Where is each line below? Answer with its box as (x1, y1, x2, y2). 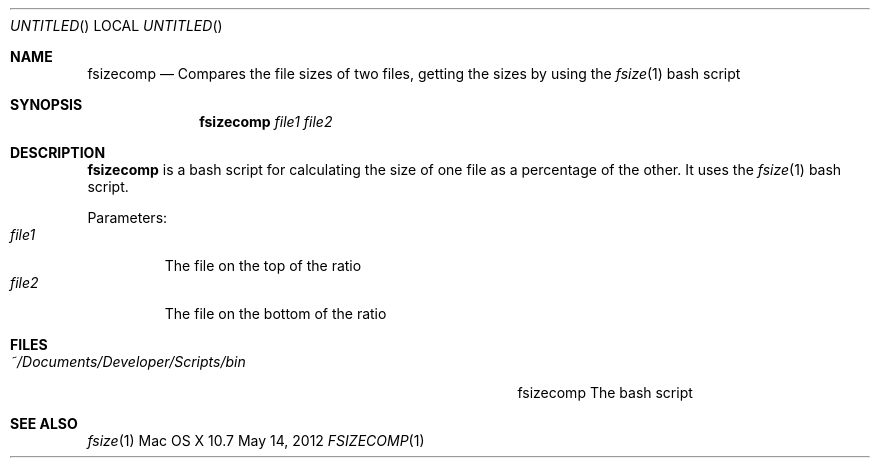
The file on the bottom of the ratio (164, 305, 387, 322)
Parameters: (87, 209, 168, 226)
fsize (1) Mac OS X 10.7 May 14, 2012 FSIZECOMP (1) (87, 432, 425, 449)
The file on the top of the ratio (164, 257, 362, 274)
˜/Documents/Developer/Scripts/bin (10, 353, 246, 370)
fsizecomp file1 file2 (199, 113, 333, 130)
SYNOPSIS (10, 96, 83, 113)
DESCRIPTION (10, 144, 106, 161)
